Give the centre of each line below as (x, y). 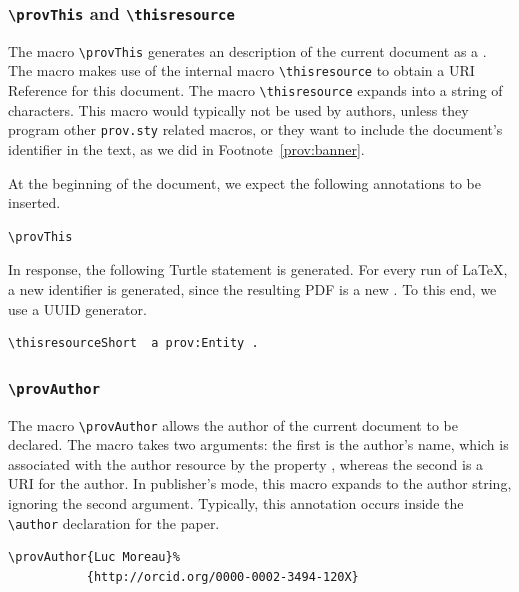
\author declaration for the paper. (114, 522)
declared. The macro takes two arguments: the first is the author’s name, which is (258, 444)
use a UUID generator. (77, 308)
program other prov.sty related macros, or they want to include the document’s (255, 129)
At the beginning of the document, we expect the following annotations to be (244, 182)
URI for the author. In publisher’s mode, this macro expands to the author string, (260, 483)
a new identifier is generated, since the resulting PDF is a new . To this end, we (252, 288)
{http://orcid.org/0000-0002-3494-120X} (222, 576)
